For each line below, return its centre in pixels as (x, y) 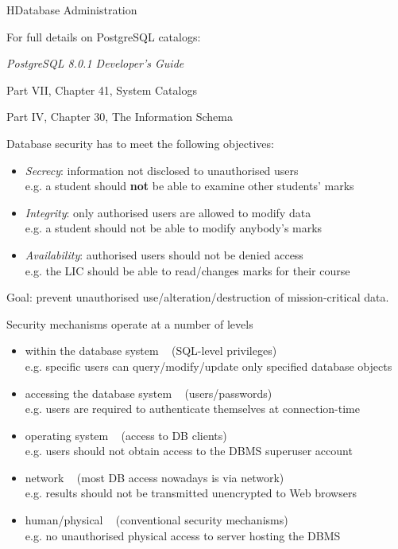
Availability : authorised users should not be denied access (164, 254)
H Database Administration (72, 10)
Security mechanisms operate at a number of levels (130, 323)
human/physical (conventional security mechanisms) (156, 520)
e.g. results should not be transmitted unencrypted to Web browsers (191, 493)
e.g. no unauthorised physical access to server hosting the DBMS (183, 535)
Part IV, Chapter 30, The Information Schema (120, 117)
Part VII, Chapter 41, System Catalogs (102, 90)
